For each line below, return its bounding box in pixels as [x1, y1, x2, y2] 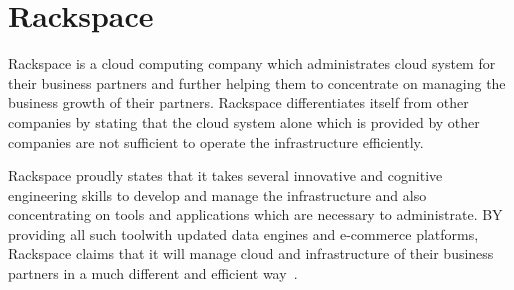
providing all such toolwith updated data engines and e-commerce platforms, [8, 223, 479, 244]
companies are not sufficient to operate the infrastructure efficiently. [8, 131, 424, 152]
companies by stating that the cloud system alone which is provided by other [8, 111, 480, 132]
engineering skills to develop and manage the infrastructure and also [8, 184, 427, 205]
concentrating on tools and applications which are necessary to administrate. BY [8, 204, 503, 225]
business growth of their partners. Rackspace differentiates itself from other [8, 92, 469, 113]
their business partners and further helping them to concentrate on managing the [8, 72, 506, 93]
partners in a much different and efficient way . [8, 263, 298, 284]
